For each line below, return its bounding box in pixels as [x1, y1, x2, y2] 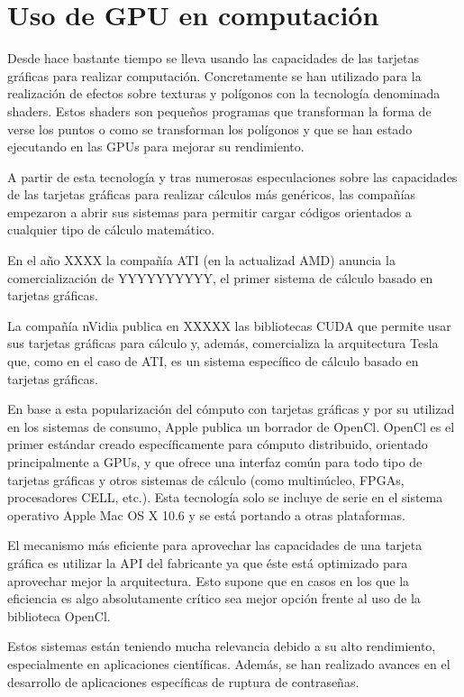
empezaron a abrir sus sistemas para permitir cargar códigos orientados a [7, 202, 412, 221]
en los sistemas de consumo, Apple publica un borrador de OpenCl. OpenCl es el [7, 417, 455, 436]
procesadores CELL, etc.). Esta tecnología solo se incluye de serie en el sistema [7, 488, 443, 507]
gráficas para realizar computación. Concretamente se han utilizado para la [7, 66, 422, 85]
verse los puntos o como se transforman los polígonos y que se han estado [7, 119, 413, 138]
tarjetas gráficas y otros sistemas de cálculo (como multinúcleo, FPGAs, [7, 470, 405, 489]
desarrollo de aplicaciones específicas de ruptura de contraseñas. [7, 672, 359, 691]
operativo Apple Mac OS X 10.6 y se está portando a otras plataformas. [7, 505, 405, 524]
